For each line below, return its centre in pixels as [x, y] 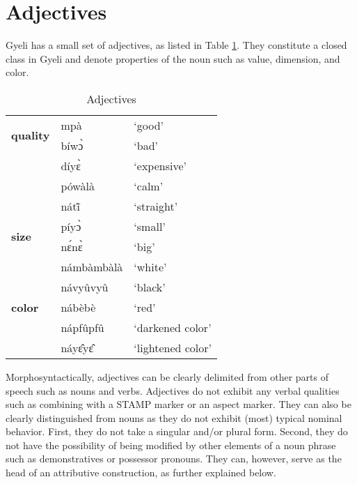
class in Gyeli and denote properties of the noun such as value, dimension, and [173, 58]
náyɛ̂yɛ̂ [77, 347]
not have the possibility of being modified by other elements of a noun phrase [171, 445]
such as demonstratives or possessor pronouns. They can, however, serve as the [174, 459]
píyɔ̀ [71, 226]
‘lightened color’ [173, 347]
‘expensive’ [160, 165]
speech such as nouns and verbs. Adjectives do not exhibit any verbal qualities [173, 390]
